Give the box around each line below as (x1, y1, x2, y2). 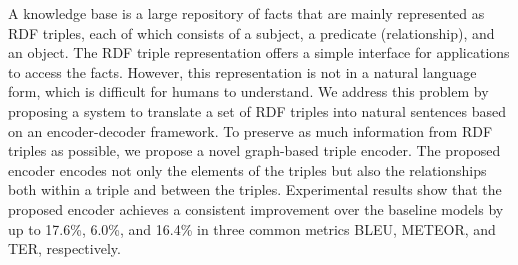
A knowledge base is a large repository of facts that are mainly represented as (8, 3, 485, 23)
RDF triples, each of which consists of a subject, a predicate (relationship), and (8, 22, 495, 43)
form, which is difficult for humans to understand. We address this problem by (8, 81, 489, 102)
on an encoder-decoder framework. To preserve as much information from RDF (8, 120, 493, 141)
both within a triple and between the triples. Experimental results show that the (8, 179, 502, 200)
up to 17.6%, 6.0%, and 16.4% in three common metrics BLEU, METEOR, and (8, 218, 496, 239)
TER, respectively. (8, 238, 121, 259)
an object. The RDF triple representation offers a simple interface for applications (8, 42, 510, 63)
